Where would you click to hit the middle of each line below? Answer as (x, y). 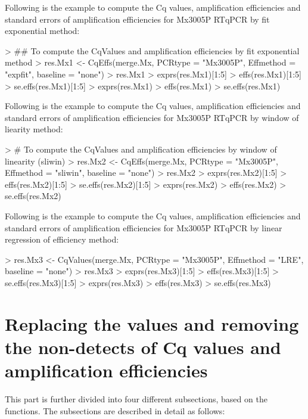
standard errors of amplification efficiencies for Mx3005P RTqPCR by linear (144, 227)
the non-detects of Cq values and (143, 347)
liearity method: (34, 129)
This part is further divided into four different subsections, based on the (136, 398)
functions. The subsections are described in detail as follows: (115, 410)
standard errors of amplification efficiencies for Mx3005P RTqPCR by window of (152, 117)
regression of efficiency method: (62, 239)
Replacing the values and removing (152, 323)
